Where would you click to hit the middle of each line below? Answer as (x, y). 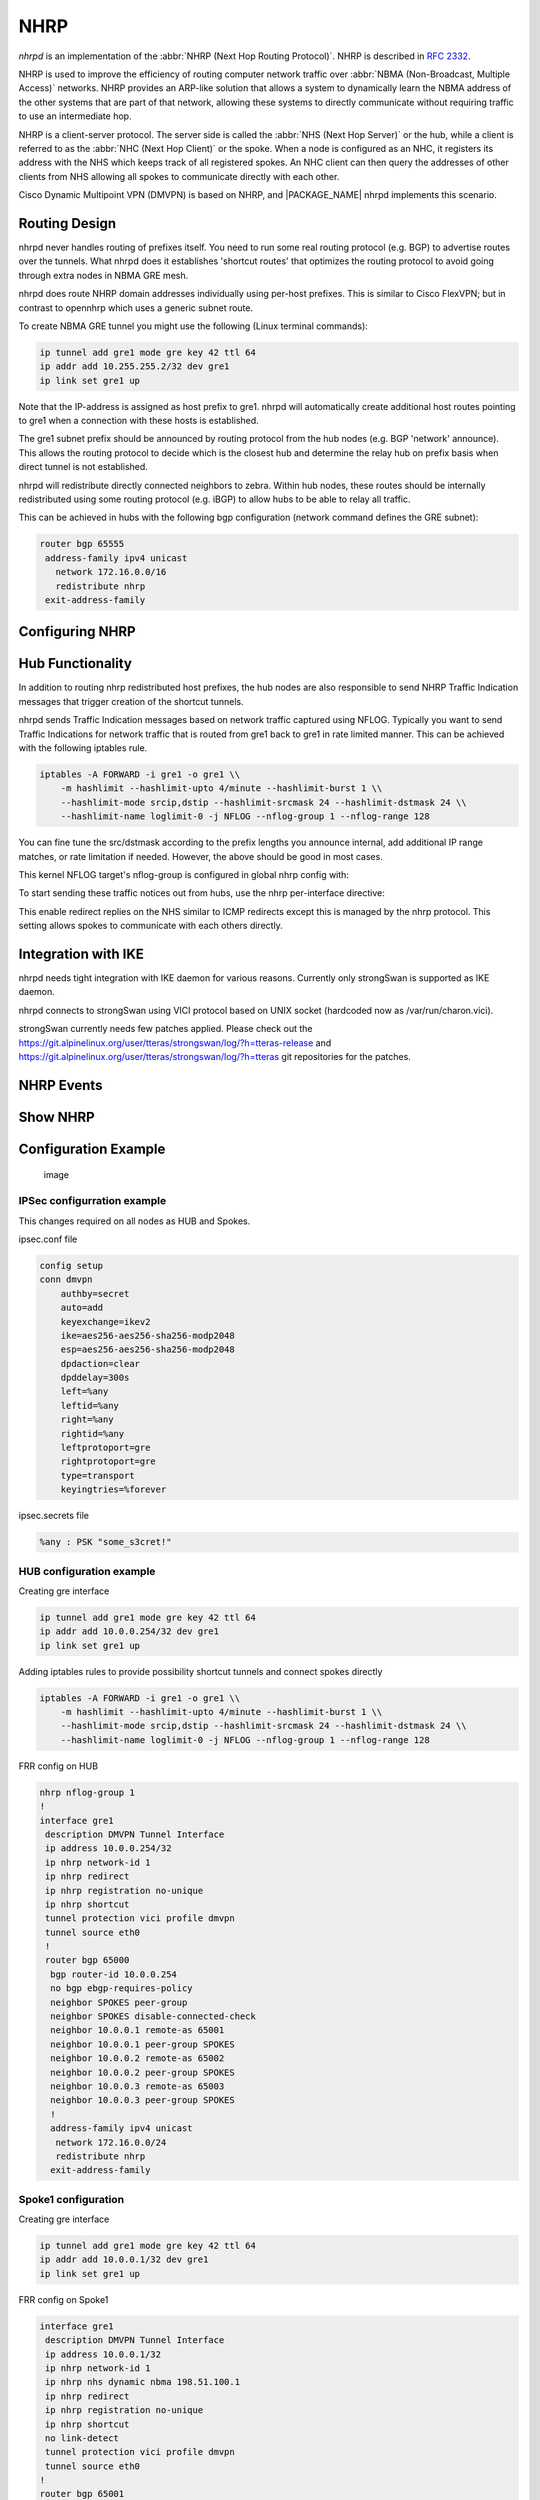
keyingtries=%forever (113, 1489)
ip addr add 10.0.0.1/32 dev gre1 (124, 2259)
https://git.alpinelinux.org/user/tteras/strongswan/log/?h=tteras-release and (175, 1042)
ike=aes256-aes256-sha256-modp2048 (147, 1335)
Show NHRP (56, 1116)
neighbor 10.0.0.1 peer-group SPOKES (142, 2044)
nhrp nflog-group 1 (87, 1792)
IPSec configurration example (92, 1201)
